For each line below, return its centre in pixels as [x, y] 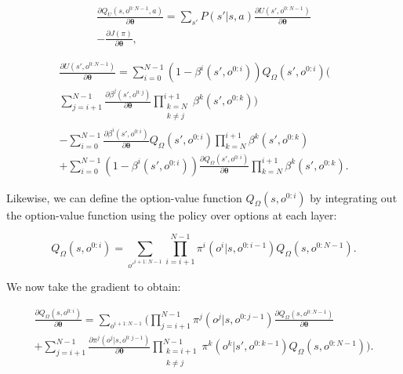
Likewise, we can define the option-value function [124, 197]
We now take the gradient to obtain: [94, 286]
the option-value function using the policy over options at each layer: [172, 214]
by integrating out [354, 197]
